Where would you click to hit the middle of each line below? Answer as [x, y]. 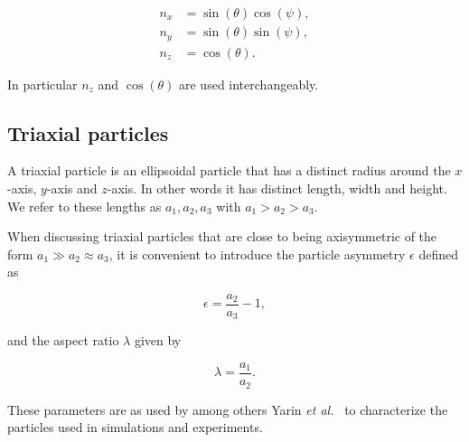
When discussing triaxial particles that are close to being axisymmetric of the [222, 236]
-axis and [72, 188]
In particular [42, 84]
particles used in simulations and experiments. [135, 427]
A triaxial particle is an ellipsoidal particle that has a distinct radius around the [229, 170]
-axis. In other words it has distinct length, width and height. [277, 188]
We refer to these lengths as [84, 206]
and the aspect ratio [63, 340]
